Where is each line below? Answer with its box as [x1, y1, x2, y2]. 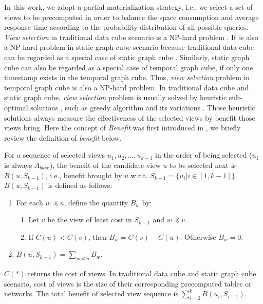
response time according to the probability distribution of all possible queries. [4, 22, 249, 32]
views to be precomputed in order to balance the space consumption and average [4, 11, 259, 22]
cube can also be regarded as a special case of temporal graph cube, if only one [4, 62, 253, 72]
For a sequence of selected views [4, 149, 105, 160]
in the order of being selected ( [155, 149, 252, 160]
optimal [4, 102, 28, 112]
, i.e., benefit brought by [45, 169, 122, 180]
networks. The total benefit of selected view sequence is [4, 288, 179, 299]
